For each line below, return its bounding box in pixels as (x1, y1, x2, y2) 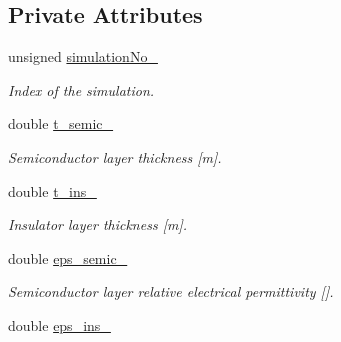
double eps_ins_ (8, 314, 111, 335)
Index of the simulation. (8, 79, 155, 100)
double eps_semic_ (8, 247, 128, 268)
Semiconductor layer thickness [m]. (8, 146, 222, 167)
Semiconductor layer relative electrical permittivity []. (8, 281, 334, 302)
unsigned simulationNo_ (8, 46, 158, 67)
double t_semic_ (8, 113, 114, 134)
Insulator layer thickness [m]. (8, 214, 187, 235)
